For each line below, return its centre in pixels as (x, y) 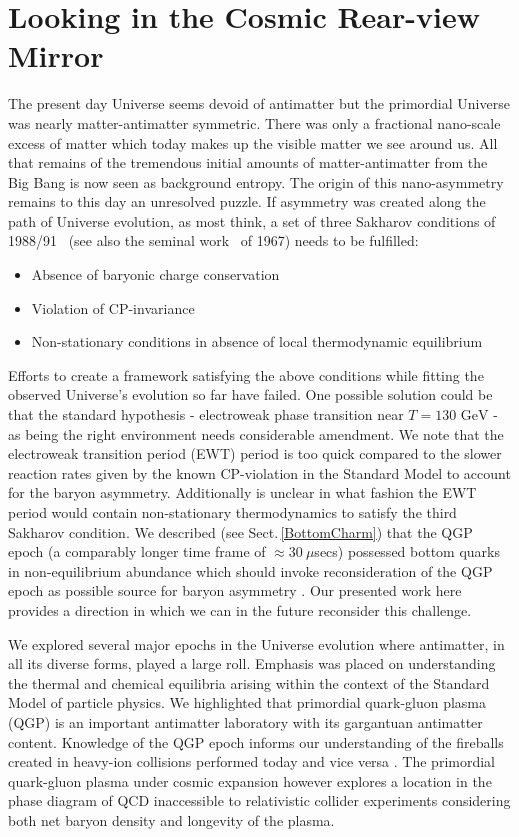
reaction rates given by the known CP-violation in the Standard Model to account (259, 472)
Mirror (56, 55)
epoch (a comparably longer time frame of (137, 551)
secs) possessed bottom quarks (407, 551)
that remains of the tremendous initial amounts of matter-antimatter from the (248, 162)
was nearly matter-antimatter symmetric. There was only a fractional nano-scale (254, 122)
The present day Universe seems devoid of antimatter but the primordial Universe (259, 103)
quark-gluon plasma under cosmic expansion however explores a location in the (250, 780)
